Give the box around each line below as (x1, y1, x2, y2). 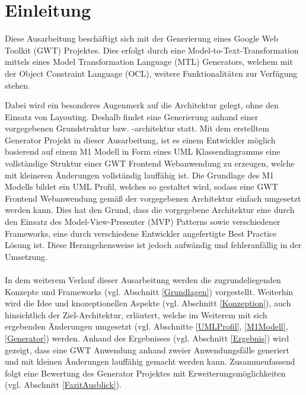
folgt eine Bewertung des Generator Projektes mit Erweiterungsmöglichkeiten (5, 366, 286, 379)
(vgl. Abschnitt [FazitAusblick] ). (5, 378, 122, 391)
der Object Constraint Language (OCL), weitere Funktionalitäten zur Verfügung (5, 67, 298, 79)
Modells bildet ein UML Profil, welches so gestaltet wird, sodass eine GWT (5, 180, 278, 193)
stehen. (5, 79, 30, 91)
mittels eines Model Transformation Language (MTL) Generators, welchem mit (5, 55, 293, 68)
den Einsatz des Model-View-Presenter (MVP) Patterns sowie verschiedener (5, 215, 280, 228)
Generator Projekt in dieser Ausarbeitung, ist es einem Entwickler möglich (5, 133, 276, 146)
